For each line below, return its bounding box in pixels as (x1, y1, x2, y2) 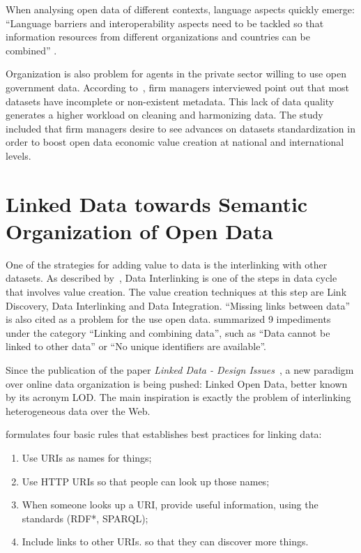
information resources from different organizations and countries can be (6, 29, 310, 44)
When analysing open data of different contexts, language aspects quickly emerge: (6, 2, 355, 16)
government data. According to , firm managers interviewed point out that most (6, 79, 350, 94)
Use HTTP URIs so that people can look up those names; (22, 474, 270, 488)
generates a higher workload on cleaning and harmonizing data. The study (6, 107, 323, 122)
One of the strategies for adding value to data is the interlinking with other (6, 257, 328, 271)
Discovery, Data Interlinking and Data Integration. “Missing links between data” (6, 298, 351, 312)
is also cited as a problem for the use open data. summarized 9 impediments (6, 312, 331, 326)
